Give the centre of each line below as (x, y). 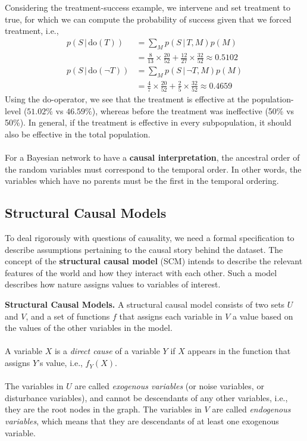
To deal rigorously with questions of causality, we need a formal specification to (150, 238)
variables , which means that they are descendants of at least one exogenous (142, 421)
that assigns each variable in (171, 316)
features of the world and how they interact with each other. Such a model (141, 272)
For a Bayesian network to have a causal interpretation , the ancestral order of (152, 157)
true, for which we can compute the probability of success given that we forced (148, 19)
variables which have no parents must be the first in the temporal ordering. (142, 181)
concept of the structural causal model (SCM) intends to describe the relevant (154, 261)
